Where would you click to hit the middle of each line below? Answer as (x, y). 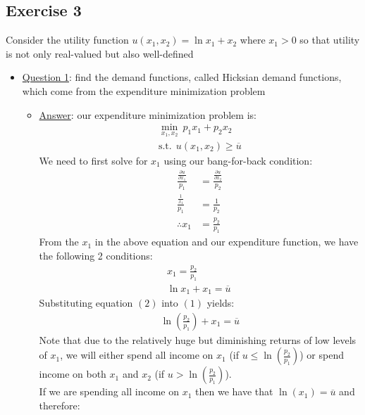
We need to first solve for (93, 160)
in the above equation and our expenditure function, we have (227, 242)
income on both (73, 374)
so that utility (330, 40)
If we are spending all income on (109, 391)
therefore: (60, 406)
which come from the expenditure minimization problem (144, 90)
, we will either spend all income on (137, 355)
